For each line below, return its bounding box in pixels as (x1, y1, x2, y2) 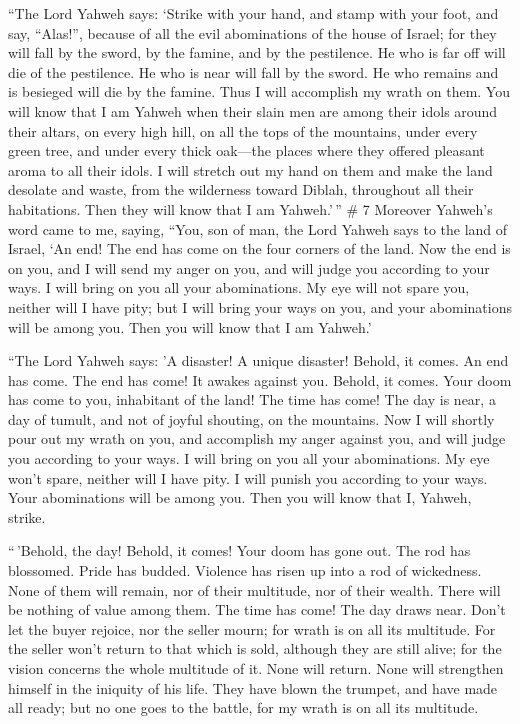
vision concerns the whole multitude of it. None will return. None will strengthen (8, 658, 504, 678)
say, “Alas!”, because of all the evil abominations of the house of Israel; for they (8, 22, 497, 43)
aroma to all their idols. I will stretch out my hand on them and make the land (8, 159, 493, 180)
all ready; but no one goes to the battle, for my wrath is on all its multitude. (8, 697, 479, 718)
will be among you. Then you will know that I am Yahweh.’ (8, 316, 372, 337)
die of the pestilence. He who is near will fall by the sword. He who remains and (8, 61, 499, 82)
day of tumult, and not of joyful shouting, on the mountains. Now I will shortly (8, 408, 495, 429)
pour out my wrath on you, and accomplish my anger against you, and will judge (8, 428, 506, 449)
